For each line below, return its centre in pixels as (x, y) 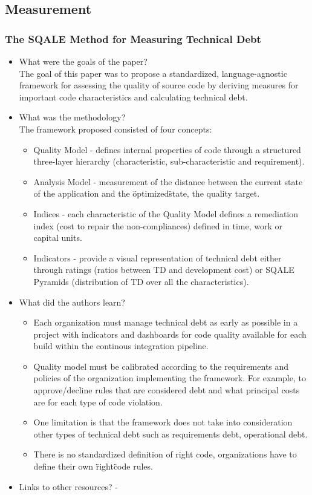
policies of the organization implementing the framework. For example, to (170, 378)
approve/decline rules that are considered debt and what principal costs (167, 390)
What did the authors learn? (72, 302)
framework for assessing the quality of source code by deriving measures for (159, 85)
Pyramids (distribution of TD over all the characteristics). (141, 281)
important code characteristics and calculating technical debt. (133, 97)
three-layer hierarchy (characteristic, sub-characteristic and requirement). (169, 161)
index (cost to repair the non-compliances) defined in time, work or (158, 225)
